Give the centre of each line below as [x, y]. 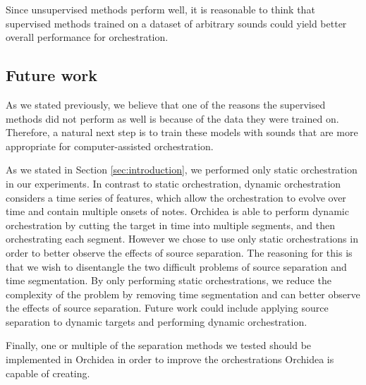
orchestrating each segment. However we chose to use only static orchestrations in [182, 239]
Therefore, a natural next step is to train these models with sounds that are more [182, 132]
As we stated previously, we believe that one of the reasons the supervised [166, 104]
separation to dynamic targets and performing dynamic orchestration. [157, 321]
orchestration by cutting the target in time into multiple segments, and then [171, 225]
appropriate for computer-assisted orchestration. [110, 146]
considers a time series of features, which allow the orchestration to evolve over [176, 197]
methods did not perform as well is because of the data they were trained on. [172, 118]
